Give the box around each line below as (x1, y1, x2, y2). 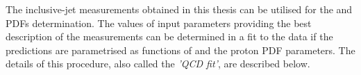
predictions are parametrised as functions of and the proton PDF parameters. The (6, 42, 355, 57)
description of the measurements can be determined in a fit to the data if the (6, 29, 333, 44)
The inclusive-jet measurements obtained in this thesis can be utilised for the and (6, 2, 353, 16)
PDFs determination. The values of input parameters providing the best (6, 15, 312, 30)
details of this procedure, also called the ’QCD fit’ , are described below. (6, 56, 310, 71)
